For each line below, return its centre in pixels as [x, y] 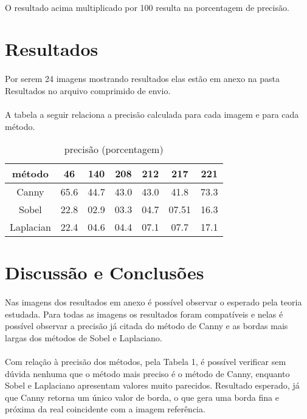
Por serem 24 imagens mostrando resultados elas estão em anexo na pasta [143, 79]
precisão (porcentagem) [114, 149]
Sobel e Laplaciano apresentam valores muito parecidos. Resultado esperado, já [152, 385]
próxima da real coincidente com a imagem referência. [105, 409]
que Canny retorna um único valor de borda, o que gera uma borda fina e [142, 397]
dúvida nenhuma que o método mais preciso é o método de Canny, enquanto [147, 373]
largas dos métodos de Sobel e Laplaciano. [84, 337]
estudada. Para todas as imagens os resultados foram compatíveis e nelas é [144, 314]
